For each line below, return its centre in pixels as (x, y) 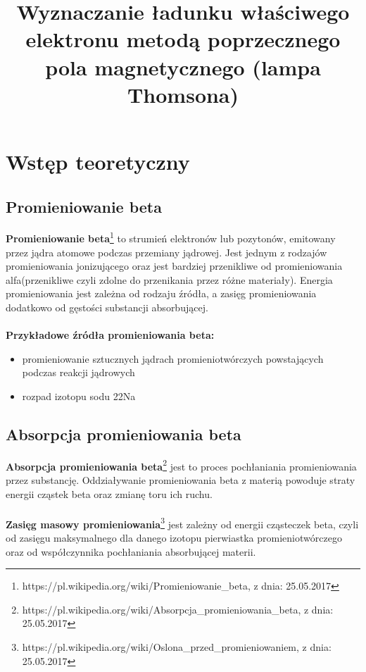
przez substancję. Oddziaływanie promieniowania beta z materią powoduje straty (181, 479)
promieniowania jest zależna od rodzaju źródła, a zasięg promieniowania (161, 293)
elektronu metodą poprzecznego (183, 39)
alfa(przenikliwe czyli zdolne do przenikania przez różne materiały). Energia (169, 279)
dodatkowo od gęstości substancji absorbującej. (107, 307)
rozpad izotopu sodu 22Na (79, 396)
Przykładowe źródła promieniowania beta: (110, 335)
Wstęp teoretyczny (98, 161)
